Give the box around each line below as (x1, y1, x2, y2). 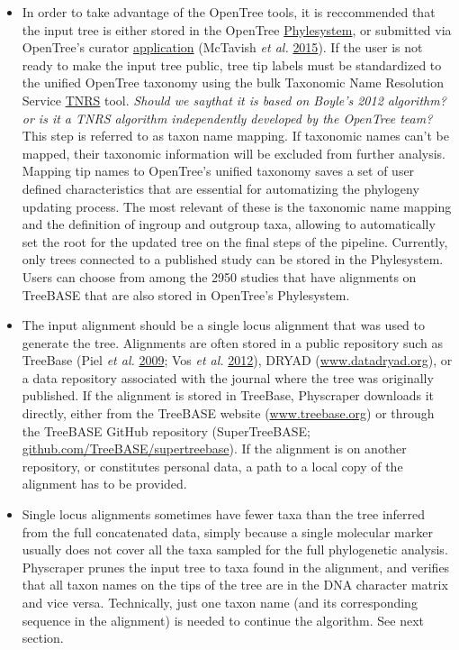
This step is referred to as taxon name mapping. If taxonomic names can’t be (22, 126, 449, 145)
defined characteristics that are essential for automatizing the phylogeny (22, 179, 419, 197)
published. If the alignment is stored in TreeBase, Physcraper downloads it (22, 386, 434, 405)
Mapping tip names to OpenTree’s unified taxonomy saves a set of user (22, 161, 415, 180)
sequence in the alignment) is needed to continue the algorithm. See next (22, 610, 425, 629)
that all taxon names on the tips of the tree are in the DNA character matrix (22, 575, 448, 594)
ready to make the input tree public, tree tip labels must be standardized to (22, 55, 442, 74)
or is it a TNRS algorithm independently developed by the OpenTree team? (22, 108, 433, 127)
